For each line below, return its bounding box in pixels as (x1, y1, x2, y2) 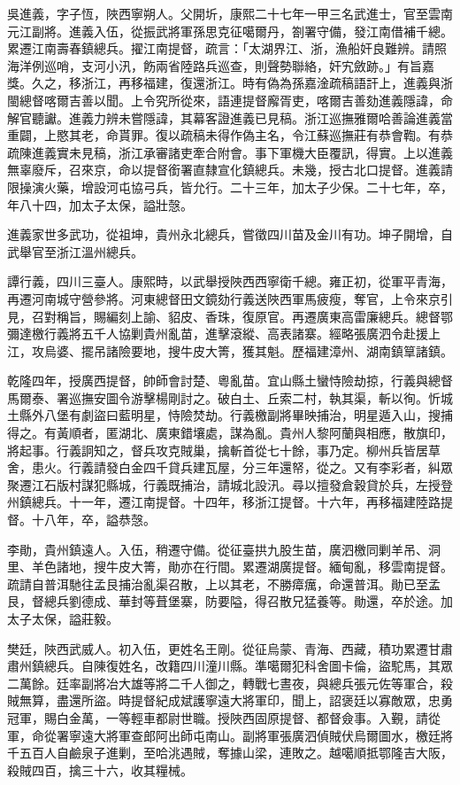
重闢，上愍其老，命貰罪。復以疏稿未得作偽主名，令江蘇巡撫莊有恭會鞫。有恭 (7, 126, 453, 144)
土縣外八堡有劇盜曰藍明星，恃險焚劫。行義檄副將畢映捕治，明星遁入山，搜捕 (7, 406, 453, 424)
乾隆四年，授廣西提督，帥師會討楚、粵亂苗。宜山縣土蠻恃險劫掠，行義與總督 (7, 371, 453, 390)
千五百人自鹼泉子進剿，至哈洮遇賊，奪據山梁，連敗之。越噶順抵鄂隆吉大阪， (7, 743, 453, 762)
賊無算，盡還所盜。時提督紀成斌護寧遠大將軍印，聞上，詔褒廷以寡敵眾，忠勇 (7, 691, 453, 710)
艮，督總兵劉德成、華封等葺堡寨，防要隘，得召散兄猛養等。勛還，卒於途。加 (7, 592, 453, 610)
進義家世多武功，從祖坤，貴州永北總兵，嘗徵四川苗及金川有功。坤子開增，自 (7, 225, 453, 244)
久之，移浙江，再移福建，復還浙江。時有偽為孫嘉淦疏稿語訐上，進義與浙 (31, 74, 453, 92)
